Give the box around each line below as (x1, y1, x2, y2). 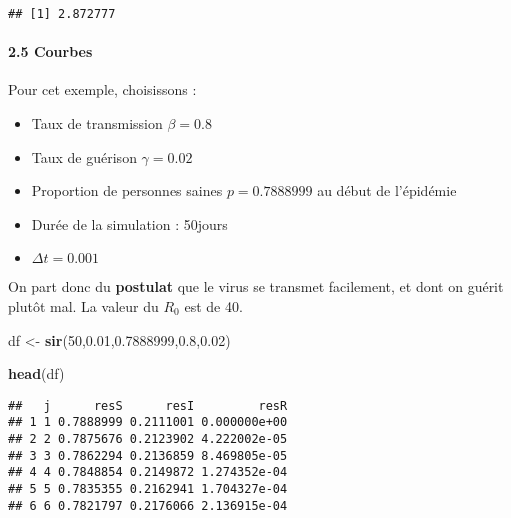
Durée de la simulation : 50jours (31, 213, 228, 234)
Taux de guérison (31, 146, 137, 167)
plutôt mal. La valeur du (8, 296, 159, 317)
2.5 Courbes (8, 41, 93, 62)
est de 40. (184, 296, 243, 317)
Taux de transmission (31, 113, 163, 134)
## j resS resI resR (8, 398, 288, 413)
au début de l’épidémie (317, 180, 457, 201)
